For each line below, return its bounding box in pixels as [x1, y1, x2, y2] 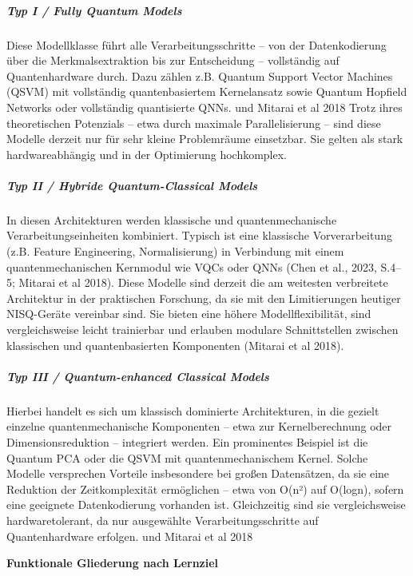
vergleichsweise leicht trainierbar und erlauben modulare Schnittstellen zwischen [6, 321, 399, 338]
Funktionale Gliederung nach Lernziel [6, 554, 219, 571]
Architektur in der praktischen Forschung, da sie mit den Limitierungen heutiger [6, 289, 401, 306]
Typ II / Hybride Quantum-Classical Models [6, 177, 258, 193]
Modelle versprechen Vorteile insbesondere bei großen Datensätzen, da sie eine [6, 465, 390, 482]
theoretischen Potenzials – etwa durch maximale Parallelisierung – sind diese [6, 114, 381, 131]
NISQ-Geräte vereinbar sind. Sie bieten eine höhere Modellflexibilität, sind [6, 305, 371, 322]
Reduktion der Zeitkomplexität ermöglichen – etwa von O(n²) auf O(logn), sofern [6, 480, 404, 497]
